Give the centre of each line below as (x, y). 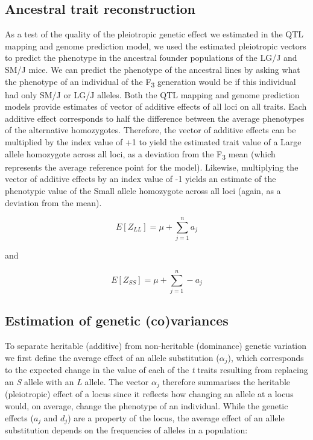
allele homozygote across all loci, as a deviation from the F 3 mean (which (140, 154)
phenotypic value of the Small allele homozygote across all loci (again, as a (143, 190)
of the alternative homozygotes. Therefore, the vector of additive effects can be (150, 130)
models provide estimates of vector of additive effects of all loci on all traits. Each (156, 106)
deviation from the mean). (53, 202)
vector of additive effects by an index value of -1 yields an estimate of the (141, 179)
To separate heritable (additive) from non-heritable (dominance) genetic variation (156, 346)
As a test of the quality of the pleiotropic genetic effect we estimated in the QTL (154, 34)
